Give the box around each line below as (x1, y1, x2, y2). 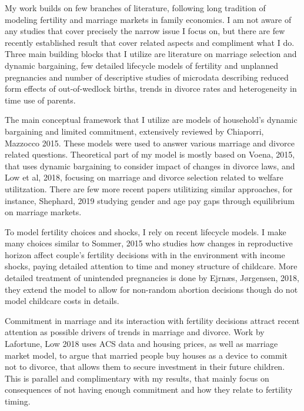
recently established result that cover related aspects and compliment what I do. (5, 36, 295, 48)
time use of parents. (5, 93, 76, 106)
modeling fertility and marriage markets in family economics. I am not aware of (5, 13, 292, 25)
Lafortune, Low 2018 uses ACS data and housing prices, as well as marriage (5, 338, 278, 350)
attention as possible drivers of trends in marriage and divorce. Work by (5, 326, 265, 338)
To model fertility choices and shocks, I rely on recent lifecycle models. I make (5, 225, 286, 238)
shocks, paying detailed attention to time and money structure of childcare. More (5, 260, 298, 272)
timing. (5, 395, 31, 407)
